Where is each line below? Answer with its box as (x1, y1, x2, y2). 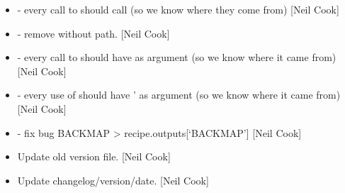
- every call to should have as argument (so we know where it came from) (17, 50, 336, 65)
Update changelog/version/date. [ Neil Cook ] (17, 172, 209, 187)
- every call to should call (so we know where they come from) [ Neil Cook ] (17, 2, 339, 16)
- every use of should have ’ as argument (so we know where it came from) (17, 87, 341, 102)
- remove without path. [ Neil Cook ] (17, 26, 170, 40)
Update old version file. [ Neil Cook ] (17, 149, 171, 164)
